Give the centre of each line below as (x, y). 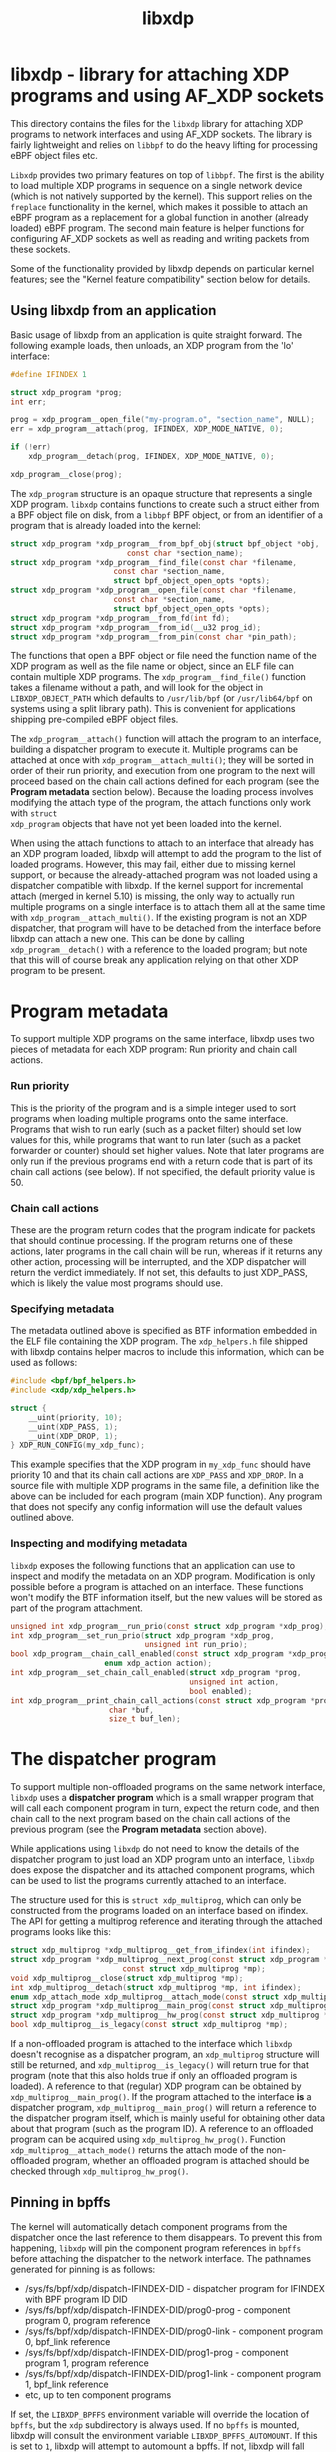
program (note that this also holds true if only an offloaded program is (154, 2076)
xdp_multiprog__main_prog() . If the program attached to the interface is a (161, 2097)
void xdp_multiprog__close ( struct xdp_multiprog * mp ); (127, 1978)
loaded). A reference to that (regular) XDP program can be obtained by (156, 2086)
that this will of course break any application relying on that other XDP (154, 960)
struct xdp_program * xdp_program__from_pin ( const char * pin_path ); (154, 637)
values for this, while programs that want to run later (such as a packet (156, 1139)
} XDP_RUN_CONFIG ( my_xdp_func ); (77, 1445)
